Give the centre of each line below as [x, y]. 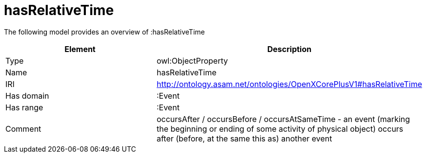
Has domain [27, 96]
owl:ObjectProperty [192, 61]
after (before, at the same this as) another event [244, 138]
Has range [24, 107]
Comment [23, 129]
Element [80, 49]
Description [289, 49]
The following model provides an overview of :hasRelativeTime [104, 32]
